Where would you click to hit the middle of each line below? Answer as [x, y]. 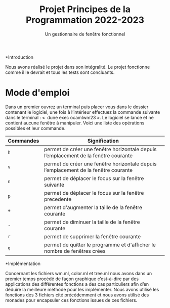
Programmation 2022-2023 [85, 20]
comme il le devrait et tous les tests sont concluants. [60, 72]
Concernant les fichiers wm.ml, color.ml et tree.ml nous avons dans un [79, 273]
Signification [103, 141]
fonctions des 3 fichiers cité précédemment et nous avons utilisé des [77, 295]
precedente [58, 199]
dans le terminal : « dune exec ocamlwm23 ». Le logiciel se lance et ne [80, 117]
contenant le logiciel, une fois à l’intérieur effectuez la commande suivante [83, 112]
